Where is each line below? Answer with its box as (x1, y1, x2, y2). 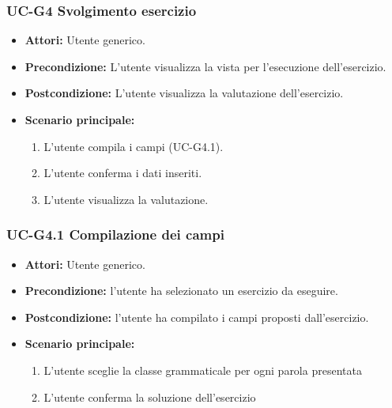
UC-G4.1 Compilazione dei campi (6, 225, 224, 244)
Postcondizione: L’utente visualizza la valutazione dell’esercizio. (24, 85, 344, 101)
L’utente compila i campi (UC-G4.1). (43, 138, 224, 154)
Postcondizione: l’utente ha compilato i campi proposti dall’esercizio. (24, 308, 369, 325)
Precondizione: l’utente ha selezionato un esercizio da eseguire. (24, 282, 338, 299)
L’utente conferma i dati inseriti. (43, 164, 202, 181)
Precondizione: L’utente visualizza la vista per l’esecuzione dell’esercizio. (24, 58, 386, 74)
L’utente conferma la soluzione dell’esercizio (43, 388, 256, 405)
